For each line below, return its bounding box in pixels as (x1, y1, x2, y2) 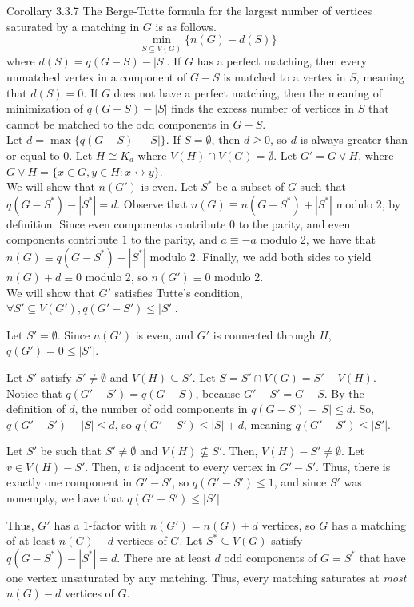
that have (359, 549, 406, 565)
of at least (6, 532, 56, 549)
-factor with (89, 516, 147, 533)
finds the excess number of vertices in (171, 100, 354, 117)
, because (195, 384, 241, 401)
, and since (273, 474, 327, 490)
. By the (324, 384, 364, 401)
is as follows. (155, 18, 217, 34)
